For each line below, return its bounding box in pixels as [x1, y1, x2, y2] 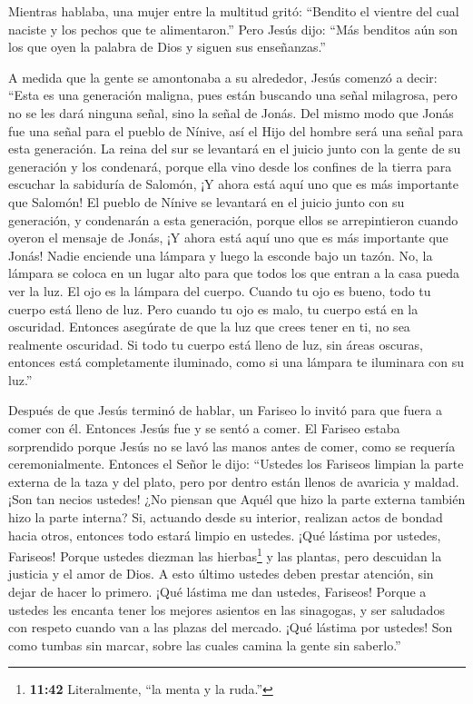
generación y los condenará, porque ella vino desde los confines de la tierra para [8, 156, 452, 175]
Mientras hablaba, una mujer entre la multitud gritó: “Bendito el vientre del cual [8, 2, 459, 20]
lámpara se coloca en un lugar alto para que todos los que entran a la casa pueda [8, 263, 460, 283]
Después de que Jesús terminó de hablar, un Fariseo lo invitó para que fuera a [8, 401, 442, 420]
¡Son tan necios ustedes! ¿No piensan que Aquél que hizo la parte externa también [8, 490, 466, 509]
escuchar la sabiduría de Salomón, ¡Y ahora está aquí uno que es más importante [8, 174, 458, 193]
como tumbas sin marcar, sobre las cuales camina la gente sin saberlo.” [8, 635, 401, 654]
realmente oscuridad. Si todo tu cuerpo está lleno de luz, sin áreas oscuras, [8, 334, 423, 353]
